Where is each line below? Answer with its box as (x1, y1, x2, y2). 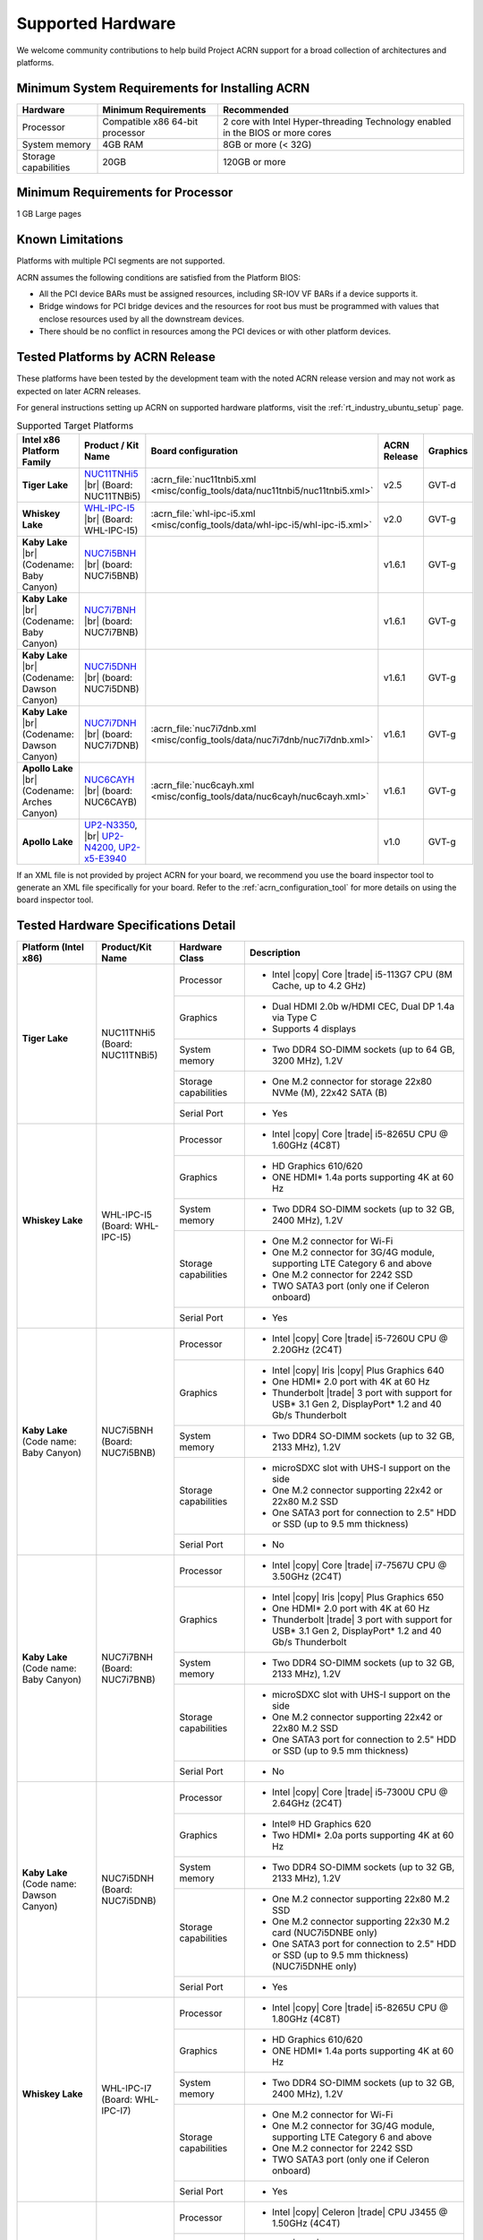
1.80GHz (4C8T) (271, 2012, 341, 2025)
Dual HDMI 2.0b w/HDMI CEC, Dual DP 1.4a (271, 1000, 455, 1012)
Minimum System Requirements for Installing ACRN (16, 81, 310, 96)
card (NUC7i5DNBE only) (271, 1926, 377, 1939)
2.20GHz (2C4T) (271, 1344, 343, 1357)
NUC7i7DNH (83, 717, 137, 729)
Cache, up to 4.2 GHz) (271, 979, 367, 992)
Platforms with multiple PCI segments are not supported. (16, 255, 225, 266)
